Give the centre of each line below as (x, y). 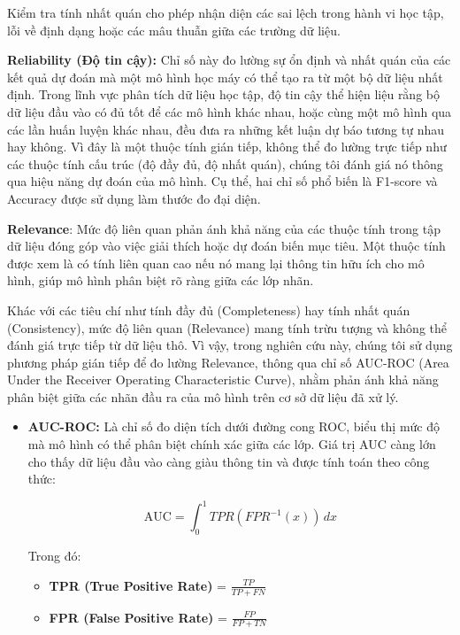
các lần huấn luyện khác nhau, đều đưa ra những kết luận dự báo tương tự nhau (226, 129)
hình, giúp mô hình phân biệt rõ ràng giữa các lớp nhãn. (161, 280)
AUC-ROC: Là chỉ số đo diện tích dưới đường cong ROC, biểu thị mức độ (234, 426)
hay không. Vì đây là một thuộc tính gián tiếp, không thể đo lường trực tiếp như (227, 147)
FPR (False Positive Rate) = (138, 617)
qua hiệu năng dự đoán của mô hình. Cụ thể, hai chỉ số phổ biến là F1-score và (222, 181)
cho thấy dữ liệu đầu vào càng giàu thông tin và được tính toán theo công (229, 461)
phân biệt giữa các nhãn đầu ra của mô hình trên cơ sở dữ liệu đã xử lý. (203, 396)
